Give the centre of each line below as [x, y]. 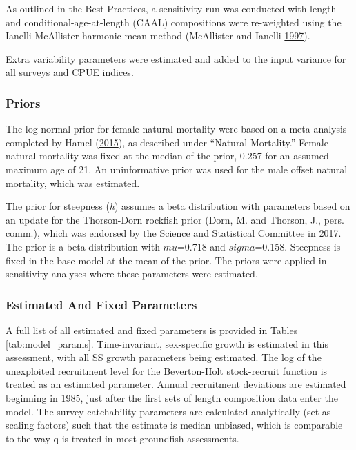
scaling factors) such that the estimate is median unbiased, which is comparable [174, 425]
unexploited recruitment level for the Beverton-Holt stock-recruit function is [167, 370]
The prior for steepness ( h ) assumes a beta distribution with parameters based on [178, 206]
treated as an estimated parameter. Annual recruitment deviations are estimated [176, 384]
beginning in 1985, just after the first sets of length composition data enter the [172, 397]
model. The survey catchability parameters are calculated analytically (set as [168, 411]
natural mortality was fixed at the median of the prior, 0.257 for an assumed [167, 156]
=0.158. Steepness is [298, 246]
